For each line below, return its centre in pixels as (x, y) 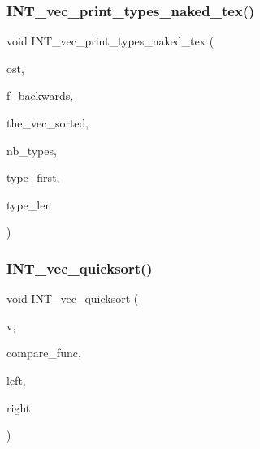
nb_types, (32, 150)
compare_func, (44, 353)
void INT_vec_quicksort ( (73, 298)
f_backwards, (40, 95)
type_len (29, 204)
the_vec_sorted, (48, 123)
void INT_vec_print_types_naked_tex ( (110, 41)
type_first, (33, 177)
